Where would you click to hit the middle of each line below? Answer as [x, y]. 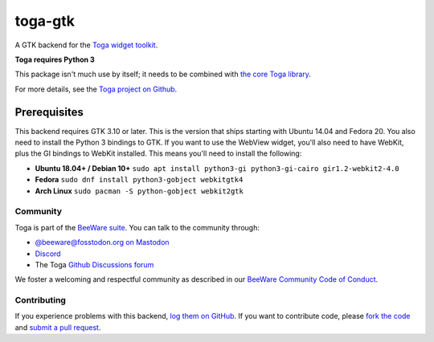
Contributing [40, 300]
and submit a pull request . [58, 327]
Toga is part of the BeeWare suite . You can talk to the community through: [137, 227]
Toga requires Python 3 [55, 59]
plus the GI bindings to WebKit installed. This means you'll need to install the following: [158, 153]
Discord [48, 254]
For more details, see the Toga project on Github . [96, 89]
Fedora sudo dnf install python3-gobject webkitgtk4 [139, 180]
